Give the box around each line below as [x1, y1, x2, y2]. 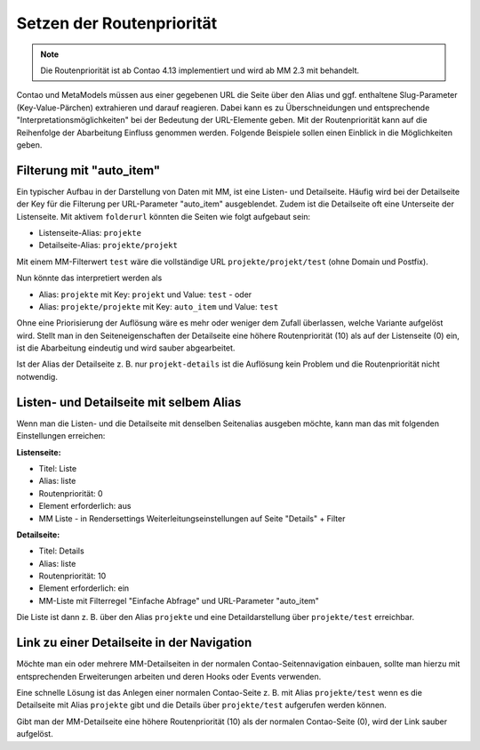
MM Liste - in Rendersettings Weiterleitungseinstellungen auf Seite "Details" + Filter [38, 512, 346, 524]
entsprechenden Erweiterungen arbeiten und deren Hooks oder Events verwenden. [16, 671, 322, 681]
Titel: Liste [38, 463, 77, 473]
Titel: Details [38, 545, 84, 556]
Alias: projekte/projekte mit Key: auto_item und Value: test [38, 301, 279, 311]
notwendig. [16, 371, 58, 382]
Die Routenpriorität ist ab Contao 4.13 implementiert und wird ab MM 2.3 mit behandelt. [40, 65, 360, 76]
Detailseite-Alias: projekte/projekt [38, 240, 178, 251]
